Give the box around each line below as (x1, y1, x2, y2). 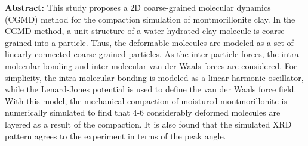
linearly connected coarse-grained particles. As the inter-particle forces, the (5, 48, 279, 60)
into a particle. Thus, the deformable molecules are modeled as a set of (34, 36, 294, 48)
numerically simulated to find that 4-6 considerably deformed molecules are (5, 106, 281, 119)
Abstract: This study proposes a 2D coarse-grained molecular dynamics (5, 1, 271, 13)
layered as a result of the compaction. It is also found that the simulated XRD (5, 117, 292, 130)
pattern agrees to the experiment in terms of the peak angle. (5, 129, 226, 142)
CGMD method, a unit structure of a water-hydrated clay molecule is (5, 24, 260, 37)
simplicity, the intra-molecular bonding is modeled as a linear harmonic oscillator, (5, 71, 304, 83)
